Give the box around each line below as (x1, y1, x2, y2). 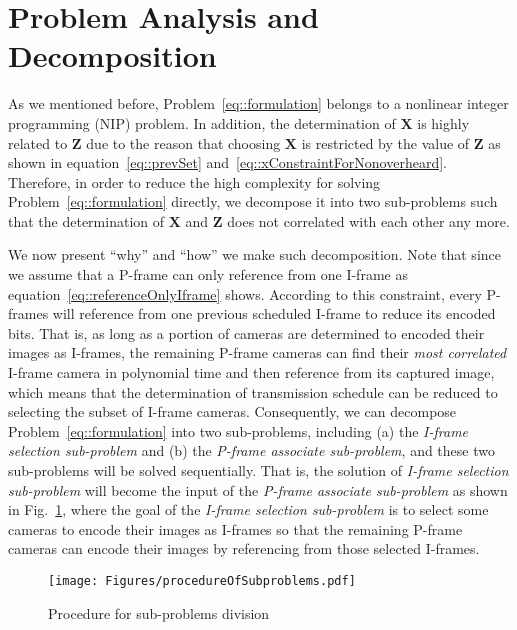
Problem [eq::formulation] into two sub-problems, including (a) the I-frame (8, 420, 469, 441)
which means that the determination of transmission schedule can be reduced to (8, 381, 498, 402)
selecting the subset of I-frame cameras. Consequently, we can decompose (8, 401, 457, 422)
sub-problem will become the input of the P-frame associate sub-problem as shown (8, 479, 508, 500)
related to (8, 132, 68, 153)
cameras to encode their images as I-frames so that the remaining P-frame (8, 518, 463, 539)
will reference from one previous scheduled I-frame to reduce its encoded (52, 303, 496, 324)
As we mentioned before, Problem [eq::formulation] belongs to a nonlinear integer (8, 93, 509, 114)
